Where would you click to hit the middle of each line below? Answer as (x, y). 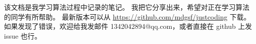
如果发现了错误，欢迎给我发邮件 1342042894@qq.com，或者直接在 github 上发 (128, 26)
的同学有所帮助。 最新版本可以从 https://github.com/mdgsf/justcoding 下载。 (127, 16)
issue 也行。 (23, 35)
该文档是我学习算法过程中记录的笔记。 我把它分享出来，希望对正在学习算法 (127, 7)
